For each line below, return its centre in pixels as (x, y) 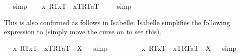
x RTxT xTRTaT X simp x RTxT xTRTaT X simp (125, 48)
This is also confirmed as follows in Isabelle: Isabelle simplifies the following (117, 22)
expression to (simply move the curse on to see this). (83, 32)
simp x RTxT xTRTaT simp (72, 6)
